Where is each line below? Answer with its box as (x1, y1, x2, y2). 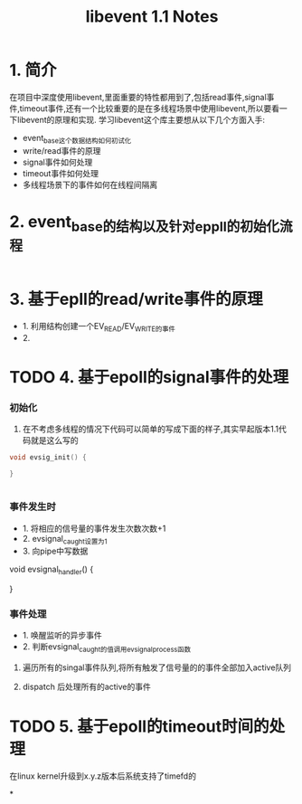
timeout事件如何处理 (22, 167, 99, 178)
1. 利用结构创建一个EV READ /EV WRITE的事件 (22, 321, 176, 334)
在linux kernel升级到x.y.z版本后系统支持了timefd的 (9, 771, 197, 781)
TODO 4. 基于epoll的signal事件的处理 (9, 367, 289, 388)
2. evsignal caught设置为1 (22, 533, 108, 546)
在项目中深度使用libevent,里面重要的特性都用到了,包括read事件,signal (9, 91, 267, 102)
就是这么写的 (30, 435, 79, 446)
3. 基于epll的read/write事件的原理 (9, 289, 264, 309)
